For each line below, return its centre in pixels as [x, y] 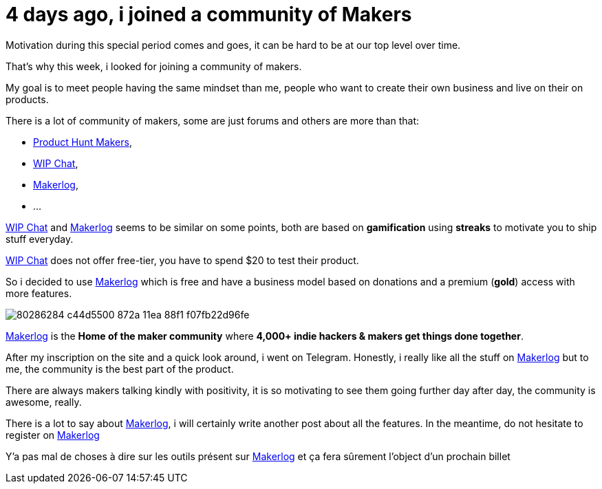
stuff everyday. [40, 239]
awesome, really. [44, 402]
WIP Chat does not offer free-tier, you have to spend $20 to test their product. [182, 260]
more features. [39, 293]
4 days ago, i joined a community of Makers [209, 14]
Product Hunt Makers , [83, 142]
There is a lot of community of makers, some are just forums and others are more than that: [213, 120]
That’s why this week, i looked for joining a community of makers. [154, 66]
